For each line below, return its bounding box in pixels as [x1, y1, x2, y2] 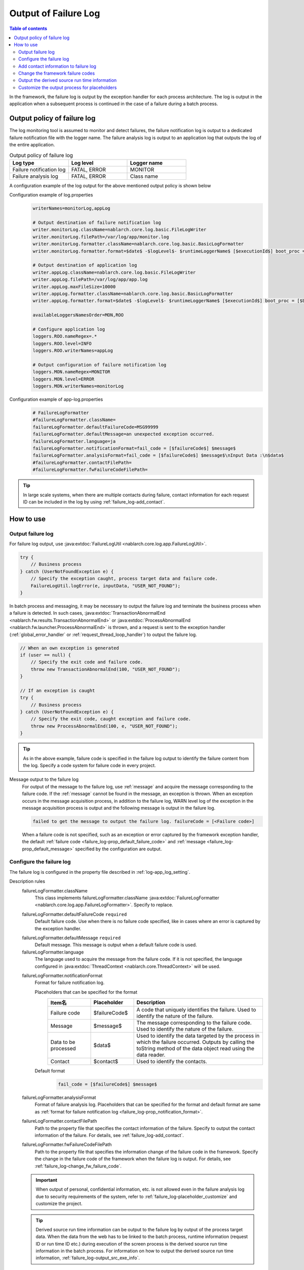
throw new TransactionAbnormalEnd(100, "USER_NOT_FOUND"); [30, 666, 181, 672]
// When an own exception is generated [20, 645, 119, 651]
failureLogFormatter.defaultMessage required [22, 935, 121, 941]
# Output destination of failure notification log [32, 220, 162, 226]
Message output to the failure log [9, 776, 79, 782]
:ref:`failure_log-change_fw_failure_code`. [34, 1163, 122, 1169]
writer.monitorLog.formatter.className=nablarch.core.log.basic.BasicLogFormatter [32, 241, 244, 247]
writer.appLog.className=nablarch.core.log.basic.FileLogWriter [32, 269, 196, 275]
